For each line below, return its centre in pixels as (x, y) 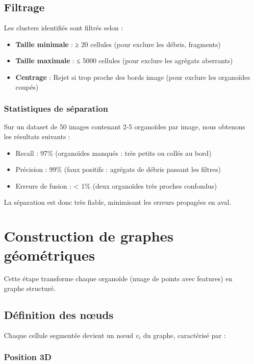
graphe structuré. (30, 288)
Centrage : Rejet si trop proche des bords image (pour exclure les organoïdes (133, 77)
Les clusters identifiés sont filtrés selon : (63, 28)
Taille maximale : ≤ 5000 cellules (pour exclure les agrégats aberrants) (124, 61)
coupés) (27, 86)
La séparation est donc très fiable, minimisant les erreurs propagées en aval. (118, 202)
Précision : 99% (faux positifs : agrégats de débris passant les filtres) (118, 169)
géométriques (50, 255)
